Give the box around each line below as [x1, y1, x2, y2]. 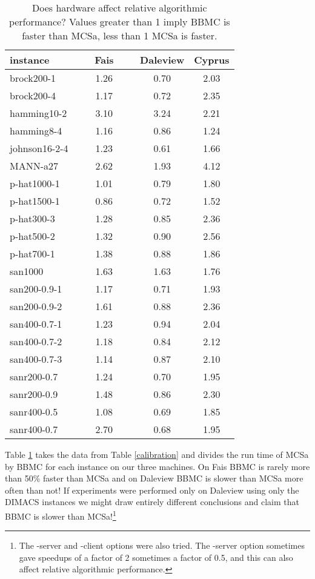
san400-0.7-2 [10, 334, 62, 348]
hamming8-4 [10, 124, 62, 137]
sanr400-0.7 [10, 422, 58, 436]
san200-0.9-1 [10, 282, 62, 296]
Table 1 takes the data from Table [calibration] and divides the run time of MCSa [5, 448, 309, 460]
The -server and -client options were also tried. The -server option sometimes [19, 539, 305, 552]
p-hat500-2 [10, 229, 55, 243]
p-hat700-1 [10, 246, 55, 260]
